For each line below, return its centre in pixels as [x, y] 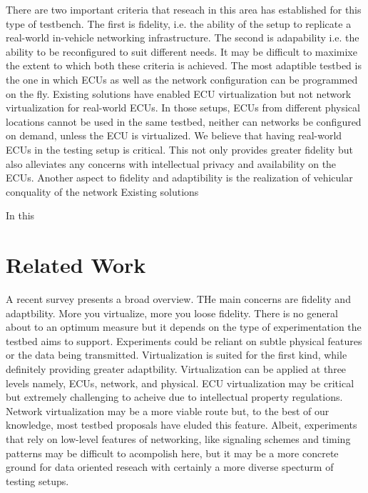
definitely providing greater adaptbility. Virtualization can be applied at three [176, 369]
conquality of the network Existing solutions [102, 191]
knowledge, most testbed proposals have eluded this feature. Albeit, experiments [182, 425]
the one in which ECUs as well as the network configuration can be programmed [182, 79]
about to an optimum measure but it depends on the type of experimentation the [184, 327]
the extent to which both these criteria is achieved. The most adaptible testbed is [184, 65]
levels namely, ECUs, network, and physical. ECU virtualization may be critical [180, 383]
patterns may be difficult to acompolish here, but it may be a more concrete [172, 453]
